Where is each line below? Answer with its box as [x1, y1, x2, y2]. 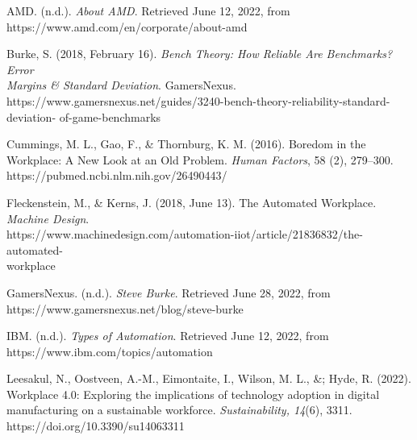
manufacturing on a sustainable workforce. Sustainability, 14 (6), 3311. [6, 401, 352, 418]
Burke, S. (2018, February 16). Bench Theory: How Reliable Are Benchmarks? [6, 45, 393, 62]
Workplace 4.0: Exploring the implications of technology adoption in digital [6, 385, 380, 402]
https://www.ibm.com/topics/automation [6, 342, 213, 359]
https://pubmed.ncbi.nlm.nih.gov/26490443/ [6, 167, 227, 184]
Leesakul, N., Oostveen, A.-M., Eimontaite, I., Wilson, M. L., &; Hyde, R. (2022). [6, 370, 411, 387]
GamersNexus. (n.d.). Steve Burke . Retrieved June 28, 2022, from [6, 284, 331, 301]
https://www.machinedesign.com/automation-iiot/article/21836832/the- [6, 226, 363, 243]
